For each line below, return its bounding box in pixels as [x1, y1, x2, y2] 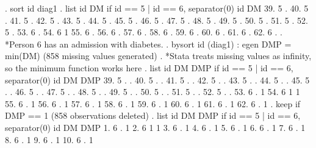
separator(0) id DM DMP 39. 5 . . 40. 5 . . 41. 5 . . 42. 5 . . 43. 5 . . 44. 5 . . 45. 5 [5, 73, 310, 86]
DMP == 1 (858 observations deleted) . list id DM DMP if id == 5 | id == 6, [5, 109, 301, 122]
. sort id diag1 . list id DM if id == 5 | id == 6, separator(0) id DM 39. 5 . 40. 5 [5, 2, 309, 14]
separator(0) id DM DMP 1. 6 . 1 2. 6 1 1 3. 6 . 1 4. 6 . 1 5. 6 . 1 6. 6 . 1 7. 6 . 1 [5, 121, 306, 133]
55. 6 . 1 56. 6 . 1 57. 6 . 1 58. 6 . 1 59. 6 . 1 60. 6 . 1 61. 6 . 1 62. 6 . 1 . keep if [5, 97, 301, 110]
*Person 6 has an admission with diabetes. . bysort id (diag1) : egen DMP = [5, 37, 292, 50]
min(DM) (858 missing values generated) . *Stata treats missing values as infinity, [5, 49, 312, 62]
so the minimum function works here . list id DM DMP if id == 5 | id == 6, [5, 61, 293, 74]
